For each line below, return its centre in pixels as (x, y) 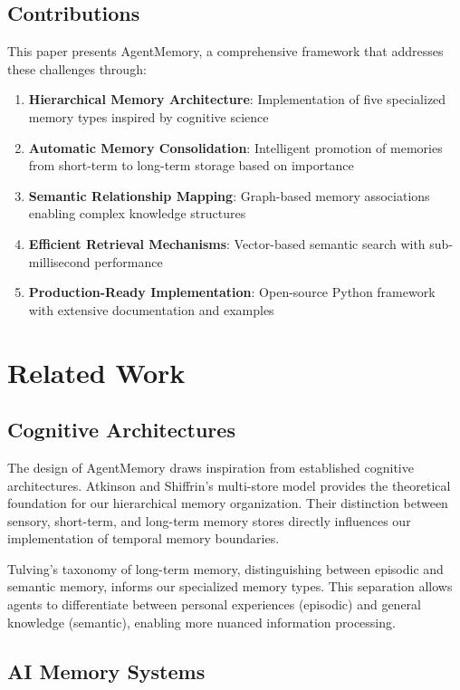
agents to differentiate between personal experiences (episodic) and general (214, 604)
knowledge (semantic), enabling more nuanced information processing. (201, 622)
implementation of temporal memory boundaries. (144, 538)
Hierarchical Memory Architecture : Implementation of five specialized (237, 99)
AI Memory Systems (106, 671)
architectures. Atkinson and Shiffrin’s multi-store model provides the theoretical (229, 485)
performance (129, 261)
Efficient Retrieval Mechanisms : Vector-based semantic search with (227, 243)
